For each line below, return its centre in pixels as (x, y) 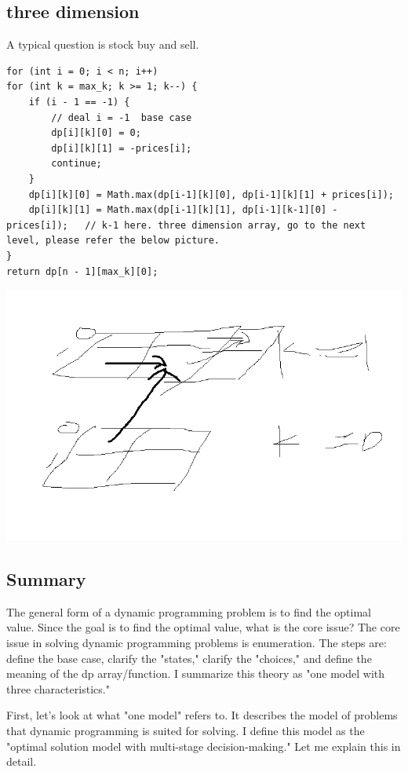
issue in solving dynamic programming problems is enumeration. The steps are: (197, 642)
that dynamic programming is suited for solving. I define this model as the (186, 730)
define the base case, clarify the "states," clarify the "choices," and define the (189, 658)
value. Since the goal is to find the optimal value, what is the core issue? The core (203, 627)
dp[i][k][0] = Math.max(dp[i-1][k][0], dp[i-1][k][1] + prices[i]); (211, 194)
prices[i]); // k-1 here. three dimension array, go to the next (186, 225)
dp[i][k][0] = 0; (96, 133)
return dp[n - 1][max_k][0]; (82, 271)
